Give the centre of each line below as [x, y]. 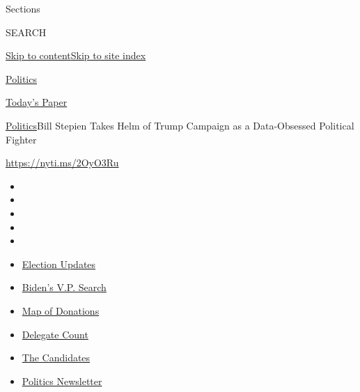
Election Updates [59, 264]
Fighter [21, 139]
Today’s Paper [37, 102]
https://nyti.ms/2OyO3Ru [62, 163]
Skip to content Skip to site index [76, 55]
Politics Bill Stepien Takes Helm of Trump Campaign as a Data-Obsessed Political [180, 125]
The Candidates [56, 358]
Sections [23, 8]
